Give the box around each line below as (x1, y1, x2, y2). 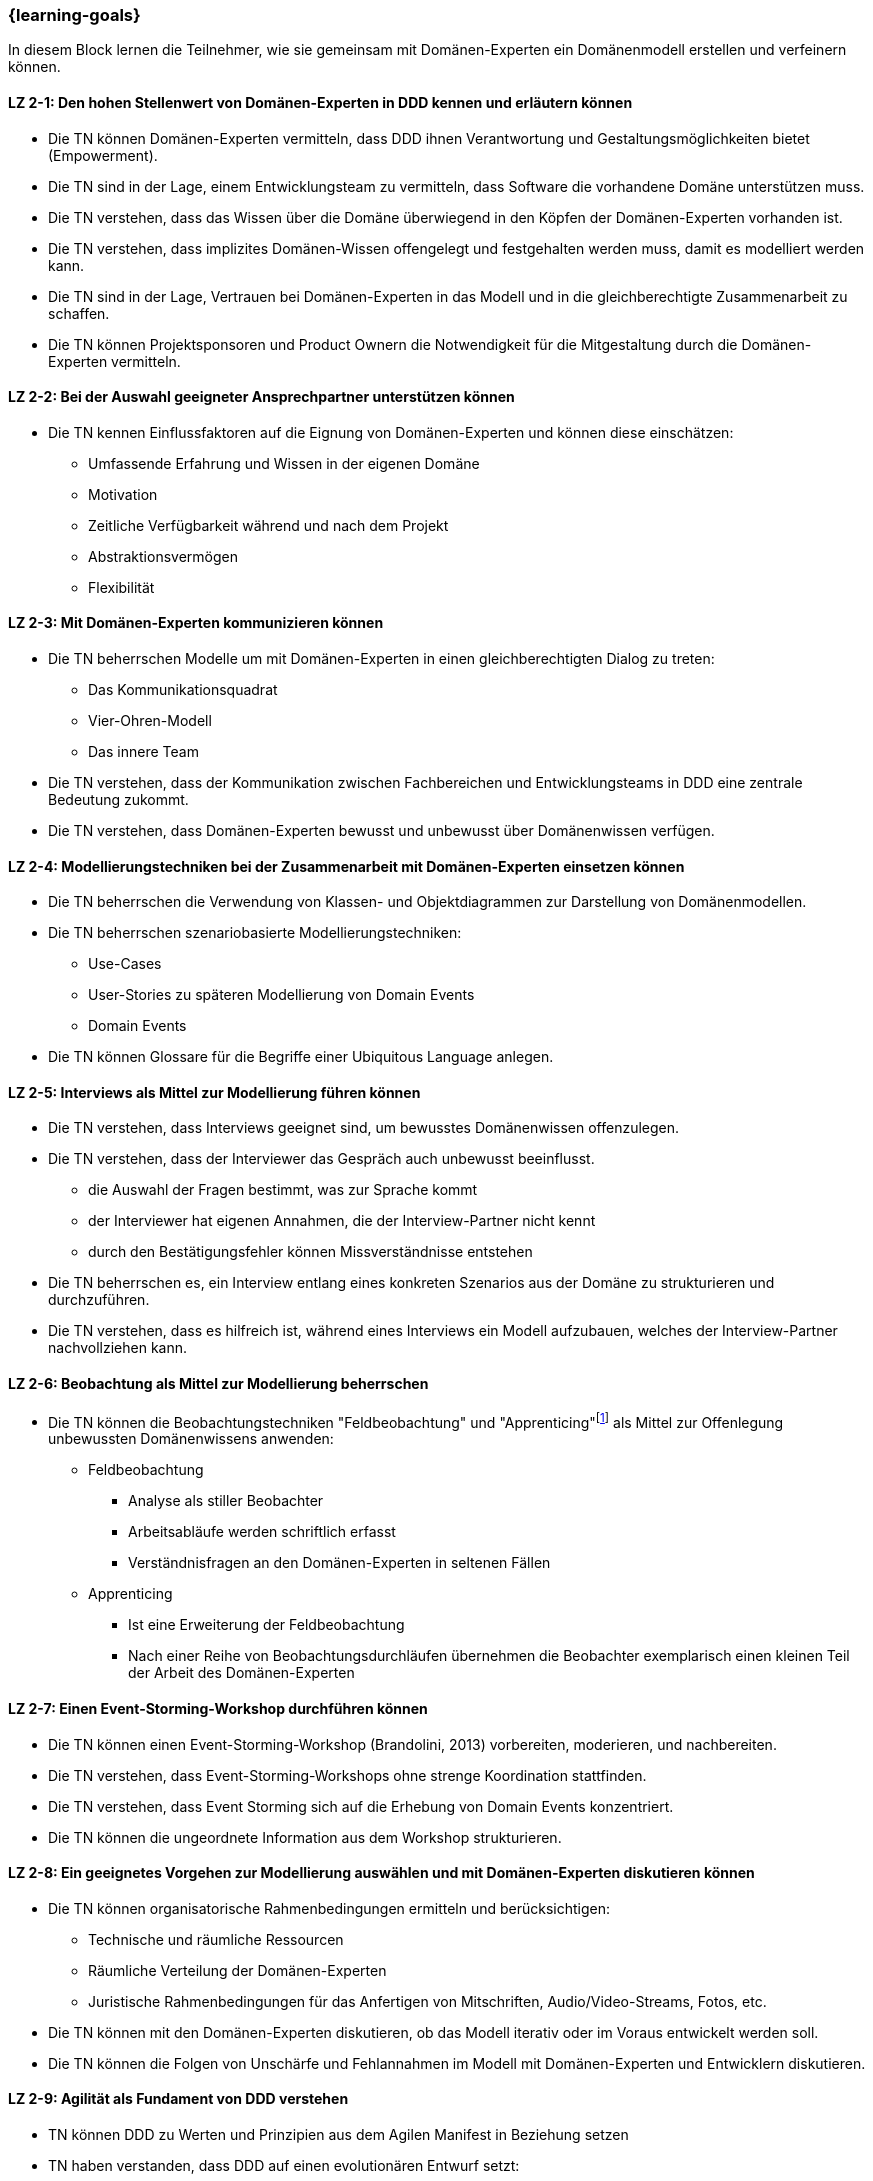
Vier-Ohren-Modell (88, 712, 212, 730)
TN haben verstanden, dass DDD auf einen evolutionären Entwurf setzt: (48, 2157, 520, 2174)
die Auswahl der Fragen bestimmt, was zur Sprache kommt (88, 1181, 478, 1199)
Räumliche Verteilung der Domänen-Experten (88, 1961, 387, 1979)
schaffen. (48, 304, 110, 322)
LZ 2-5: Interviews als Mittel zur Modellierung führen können (8, 1083, 421, 1101)
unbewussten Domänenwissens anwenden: (48, 1430, 334, 1448)
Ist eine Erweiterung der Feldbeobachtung (128, 1616, 405, 1634)
